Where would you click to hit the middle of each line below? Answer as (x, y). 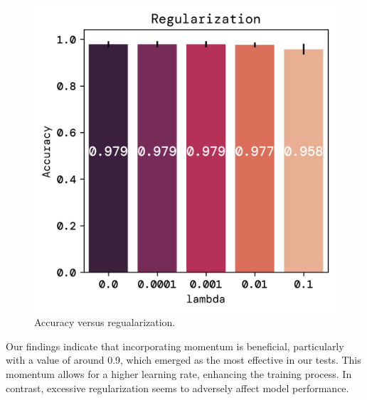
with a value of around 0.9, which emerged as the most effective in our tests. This (183, 360)
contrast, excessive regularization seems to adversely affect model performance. (177, 388)
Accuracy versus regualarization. (105, 322)
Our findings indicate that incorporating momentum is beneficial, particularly (175, 346)
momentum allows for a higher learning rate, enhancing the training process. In (179, 373)
